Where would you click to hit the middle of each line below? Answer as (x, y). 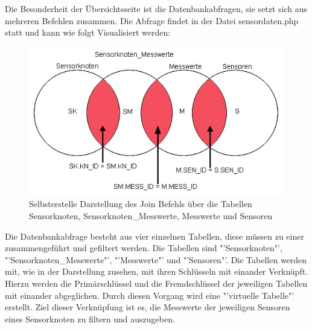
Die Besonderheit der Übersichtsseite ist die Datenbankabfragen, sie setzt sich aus (156, 8)
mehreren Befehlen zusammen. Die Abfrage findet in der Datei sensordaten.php (152, 20)
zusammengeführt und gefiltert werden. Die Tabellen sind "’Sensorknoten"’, (144, 248)
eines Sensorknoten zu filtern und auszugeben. (90, 318)
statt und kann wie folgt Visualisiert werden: (88, 32)
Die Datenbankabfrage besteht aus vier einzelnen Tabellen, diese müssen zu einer (154, 236)
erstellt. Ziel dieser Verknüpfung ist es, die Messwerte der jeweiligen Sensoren (148, 307)
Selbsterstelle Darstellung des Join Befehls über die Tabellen (141, 204)
